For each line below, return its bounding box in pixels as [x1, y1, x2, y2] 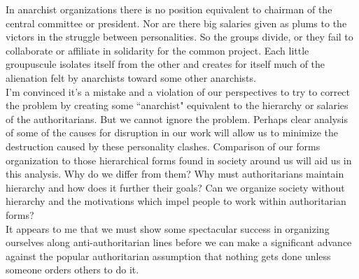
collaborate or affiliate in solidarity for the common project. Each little [6, 43, 309, 57]
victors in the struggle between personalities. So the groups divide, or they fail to [6, 29, 353, 44]
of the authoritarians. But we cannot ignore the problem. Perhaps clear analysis [6, 111, 349, 126]
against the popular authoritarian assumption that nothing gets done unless [6, 248, 331, 263]
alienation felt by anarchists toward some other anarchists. [6, 70, 256, 85]
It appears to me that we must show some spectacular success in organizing [6, 221, 330, 236]
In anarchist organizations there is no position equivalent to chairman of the [6, 2, 332, 16]
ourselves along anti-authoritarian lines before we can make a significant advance [6, 235, 352, 250]
